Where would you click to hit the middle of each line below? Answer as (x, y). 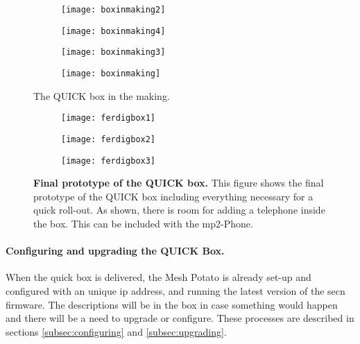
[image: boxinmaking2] (113, 10)
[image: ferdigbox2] (109, 139)
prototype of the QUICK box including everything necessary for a (173, 196)
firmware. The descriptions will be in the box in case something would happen (172, 304)
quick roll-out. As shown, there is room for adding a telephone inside (179, 210)
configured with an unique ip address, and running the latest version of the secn (175, 290)
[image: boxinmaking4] (113, 31)
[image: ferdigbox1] (109, 118)
